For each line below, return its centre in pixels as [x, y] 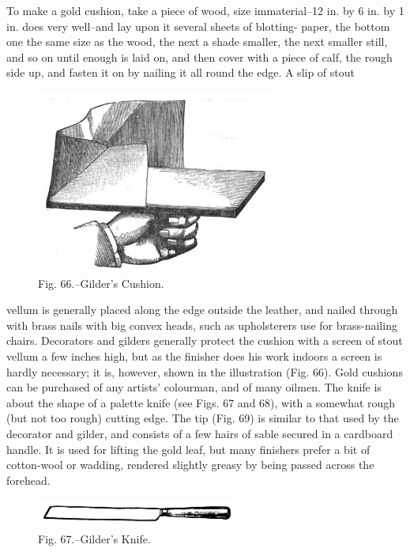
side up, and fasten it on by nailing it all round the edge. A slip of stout [181, 72]
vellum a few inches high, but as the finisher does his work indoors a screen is [194, 356]
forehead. [28, 480]
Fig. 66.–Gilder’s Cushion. [101, 283]
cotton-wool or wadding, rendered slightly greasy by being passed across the [190, 465]
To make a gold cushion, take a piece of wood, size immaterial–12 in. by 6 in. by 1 [205, 10]
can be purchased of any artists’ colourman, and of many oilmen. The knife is [194, 387]
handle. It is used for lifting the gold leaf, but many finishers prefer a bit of [188, 449]
